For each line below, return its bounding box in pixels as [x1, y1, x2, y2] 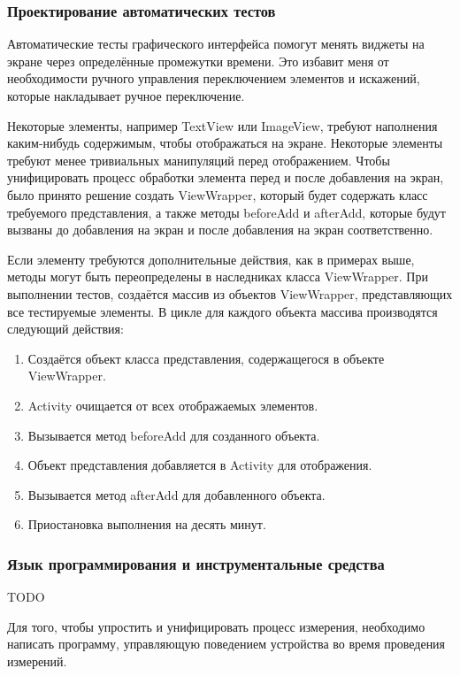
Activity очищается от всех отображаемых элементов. [27, 396, 318, 414]
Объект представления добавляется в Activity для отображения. [27, 456, 372, 474]
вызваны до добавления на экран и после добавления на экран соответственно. [7, 220, 433, 239]
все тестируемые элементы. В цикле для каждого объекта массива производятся [7, 302, 438, 320]
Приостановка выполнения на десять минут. [27, 515, 266, 534]
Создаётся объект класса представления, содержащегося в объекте [27, 349, 385, 367]
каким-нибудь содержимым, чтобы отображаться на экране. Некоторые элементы [7, 134, 443, 152]
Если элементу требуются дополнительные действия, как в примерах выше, [7, 250, 415, 268]
